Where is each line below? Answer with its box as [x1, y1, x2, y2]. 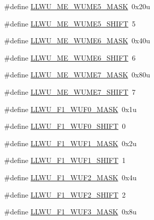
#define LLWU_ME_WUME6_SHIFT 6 [4, 52, 136, 63]
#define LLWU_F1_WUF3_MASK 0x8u [4, 206, 137, 217]
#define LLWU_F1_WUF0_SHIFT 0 [4, 121, 126, 131]
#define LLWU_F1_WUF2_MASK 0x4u [4, 172, 137, 182]
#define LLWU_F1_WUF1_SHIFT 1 [4, 155, 126, 166]
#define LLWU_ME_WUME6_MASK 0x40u [4, 35, 150, 46]
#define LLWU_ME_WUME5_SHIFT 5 [4, 18, 136, 29]
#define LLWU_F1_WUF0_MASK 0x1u [4, 103, 137, 114]
